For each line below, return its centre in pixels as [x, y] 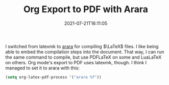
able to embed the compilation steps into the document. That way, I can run [85, 52]
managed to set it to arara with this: [43, 68]
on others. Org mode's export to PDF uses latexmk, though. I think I [76, 62]
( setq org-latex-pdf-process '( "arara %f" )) [53, 77]
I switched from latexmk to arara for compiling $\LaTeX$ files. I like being [82, 46]
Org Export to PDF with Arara [86, 9]
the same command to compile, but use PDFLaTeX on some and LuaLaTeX [83, 57]
